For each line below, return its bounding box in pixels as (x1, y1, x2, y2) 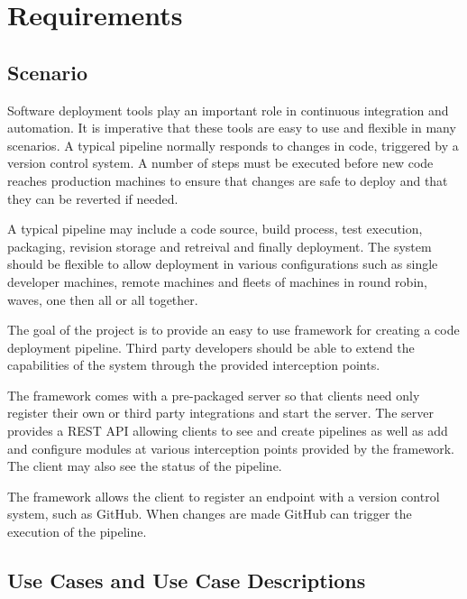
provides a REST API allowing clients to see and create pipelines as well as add (7, 421, 448, 440)
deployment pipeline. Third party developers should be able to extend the (7, 337, 415, 356)
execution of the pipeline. (7, 522, 147, 541)
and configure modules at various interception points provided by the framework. (7, 438, 454, 457)
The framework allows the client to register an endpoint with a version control (7, 486, 440, 505)
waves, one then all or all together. (7, 290, 198, 309)
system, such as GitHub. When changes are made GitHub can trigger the (7, 504, 412, 523)
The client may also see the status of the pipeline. (7, 456, 282, 475)
